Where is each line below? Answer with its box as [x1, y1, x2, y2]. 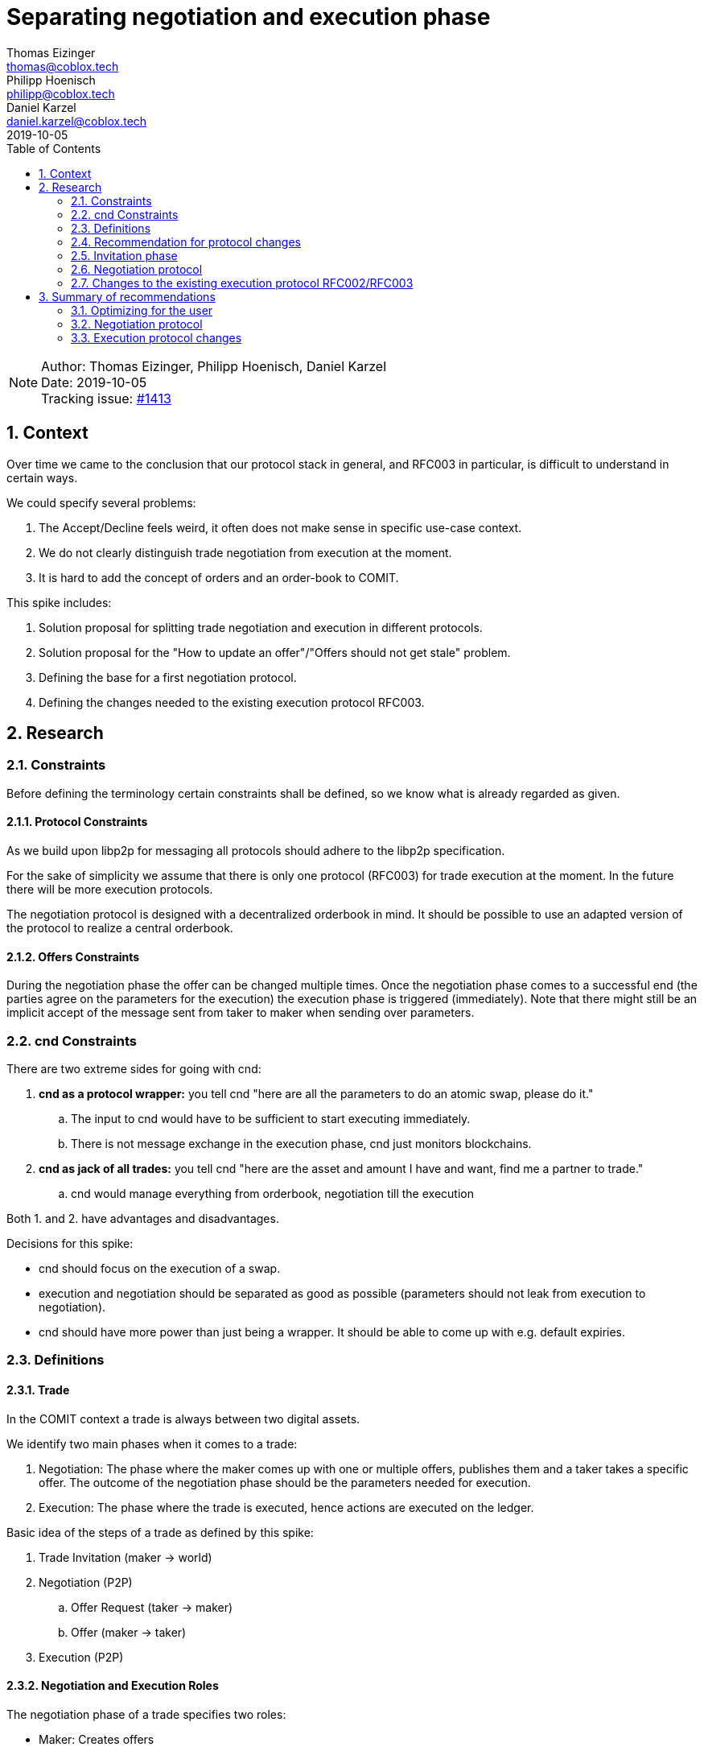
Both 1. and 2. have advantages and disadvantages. [6, 1212, 279, 1225]
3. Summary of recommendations [39, 289, 216, 304]
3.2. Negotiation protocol [71, 316, 203, 331]
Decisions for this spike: [6, 1237, 134, 1250]
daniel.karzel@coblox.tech [6, 114, 147, 128]
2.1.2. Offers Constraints [6, 949, 140, 964]
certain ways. [6, 470, 78, 485]
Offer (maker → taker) [71, 1625, 187, 1639]
